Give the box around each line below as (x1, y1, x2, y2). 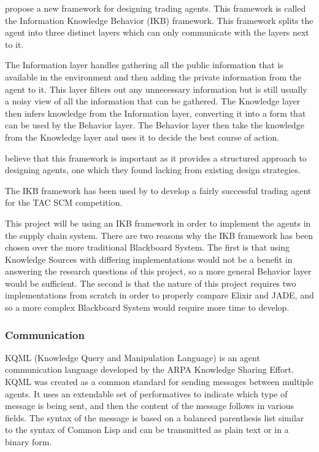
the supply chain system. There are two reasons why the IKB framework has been (5, 228, 313, 241)
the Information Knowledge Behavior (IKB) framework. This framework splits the (5, 14, 313, 26)
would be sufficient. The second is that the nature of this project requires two (5, 276, 296, 289)
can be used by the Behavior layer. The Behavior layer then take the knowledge (5, 119, 304, 131)
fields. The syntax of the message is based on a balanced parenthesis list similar (5, 411, 304, 424)
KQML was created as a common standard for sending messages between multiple (5, 375, 313, 388)
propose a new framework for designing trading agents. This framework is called (5, 2, 306, 14)
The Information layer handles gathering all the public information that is (5, 58, 283, 71)
